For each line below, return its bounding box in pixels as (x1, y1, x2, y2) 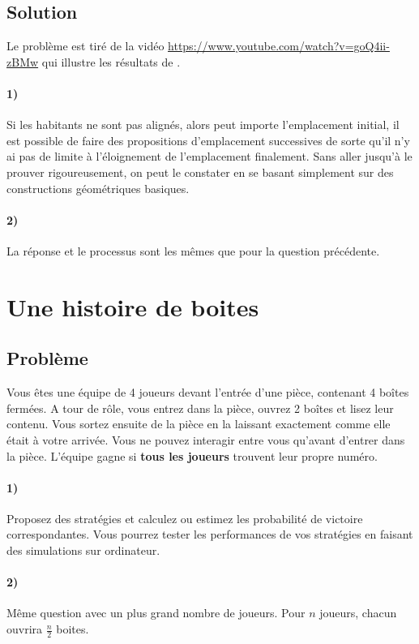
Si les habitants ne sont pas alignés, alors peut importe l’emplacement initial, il (6, 116, 400, 133)
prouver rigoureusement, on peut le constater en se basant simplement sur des (6, 163, 394, 180)
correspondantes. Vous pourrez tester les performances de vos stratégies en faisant (6, 526, 413, 543)
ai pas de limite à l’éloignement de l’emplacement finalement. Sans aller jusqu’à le (6, 148, 413, 165)
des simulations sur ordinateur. (6, 542, 160, 559)
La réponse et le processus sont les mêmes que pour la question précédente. (6, 242, 380, 259)
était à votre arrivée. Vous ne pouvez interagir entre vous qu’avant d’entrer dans (6, 431, 405, 448)
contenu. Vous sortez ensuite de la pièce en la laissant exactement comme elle (6, 415, 391, 432)
